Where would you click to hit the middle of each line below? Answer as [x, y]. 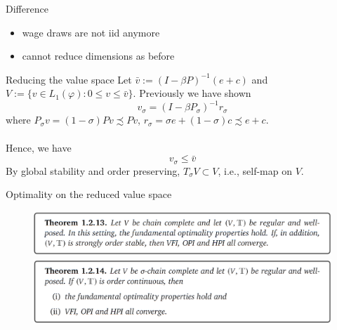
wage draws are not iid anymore [91, 32]
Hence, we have [39, 147]
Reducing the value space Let [69, 79]
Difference [27, 8]
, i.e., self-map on [255, 170]
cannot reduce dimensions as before [98, 56]
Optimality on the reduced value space [89, 194]
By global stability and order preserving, [93, 170]
